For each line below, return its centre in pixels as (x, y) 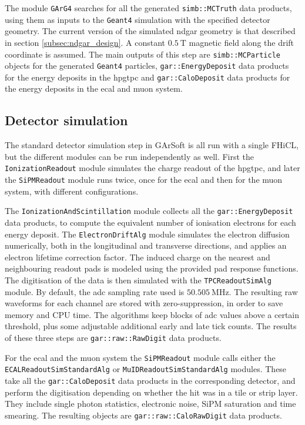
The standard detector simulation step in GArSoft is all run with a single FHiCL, (152, 145)
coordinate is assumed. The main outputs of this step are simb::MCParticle (143, 54)
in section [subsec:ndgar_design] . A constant (85, 42)
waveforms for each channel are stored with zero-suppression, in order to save (144, 303)
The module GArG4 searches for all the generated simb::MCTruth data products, (148, 8)
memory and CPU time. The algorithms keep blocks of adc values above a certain (152, 314)
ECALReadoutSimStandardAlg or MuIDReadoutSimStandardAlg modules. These (146, 369)
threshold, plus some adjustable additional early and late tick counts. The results (151, 326)
